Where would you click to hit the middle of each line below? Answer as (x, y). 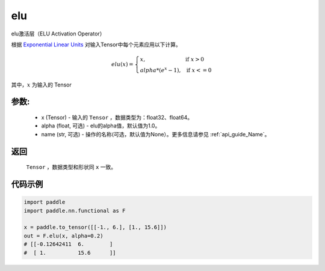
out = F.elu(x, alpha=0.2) (63, 236)
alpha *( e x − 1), (160, 70)
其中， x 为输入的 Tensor (42, 85)
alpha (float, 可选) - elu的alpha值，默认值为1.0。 (101, 126)
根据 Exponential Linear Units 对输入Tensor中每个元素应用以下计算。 (96, 44)
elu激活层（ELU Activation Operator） (58, 34)
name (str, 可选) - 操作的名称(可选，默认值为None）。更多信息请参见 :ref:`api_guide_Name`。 (156, 134)
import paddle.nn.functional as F (75, 211)
